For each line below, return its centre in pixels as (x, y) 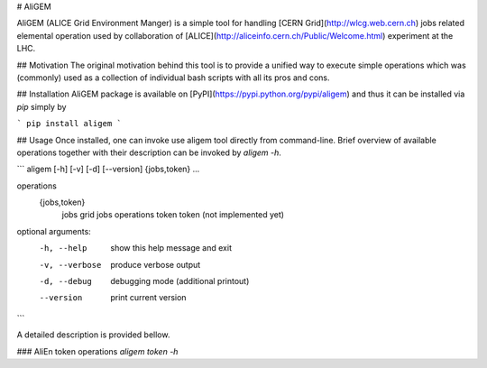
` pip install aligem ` (69, 124)
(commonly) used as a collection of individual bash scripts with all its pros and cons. (173, 78)
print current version (148, 298)
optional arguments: (54, 231)
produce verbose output (156, 264)
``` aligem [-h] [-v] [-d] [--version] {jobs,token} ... (108, 169)
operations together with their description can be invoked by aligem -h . (149, 152)
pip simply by (41, 106)
